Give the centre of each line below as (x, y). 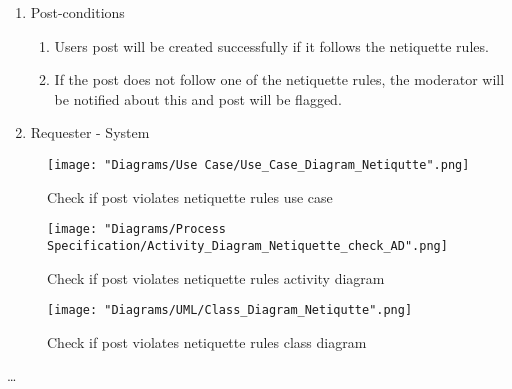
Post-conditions (77, 12)
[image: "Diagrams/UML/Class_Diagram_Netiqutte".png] (230, 310)
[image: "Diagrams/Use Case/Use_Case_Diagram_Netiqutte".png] (258, 164)
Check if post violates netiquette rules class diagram (207, 341)
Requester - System (90, 132)
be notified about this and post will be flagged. (198, 98)
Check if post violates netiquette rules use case (190, 196)
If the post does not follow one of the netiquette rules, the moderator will (279, 79)
